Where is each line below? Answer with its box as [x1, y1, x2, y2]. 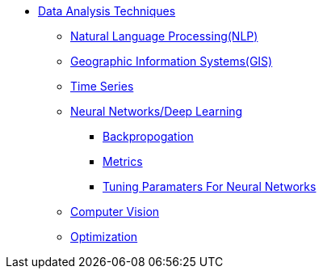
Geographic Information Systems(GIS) [70, 54, 273, 68]
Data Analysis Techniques [38, 4, 176, 18]
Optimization [70, 230, 138, 243]
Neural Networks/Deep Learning [70, 104, 243, 118]
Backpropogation [103, 129, 194, 143]
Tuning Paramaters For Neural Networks [103, 180, 317, 193]
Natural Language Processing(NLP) [70, 29, 258, 43]
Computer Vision [70, 205, 160, 218]
